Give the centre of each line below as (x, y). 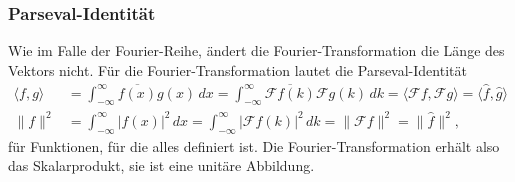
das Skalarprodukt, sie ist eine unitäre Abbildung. (161, 165)
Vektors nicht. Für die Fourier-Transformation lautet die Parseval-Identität (237, 69)
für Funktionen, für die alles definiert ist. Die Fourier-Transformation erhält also (254, 145)
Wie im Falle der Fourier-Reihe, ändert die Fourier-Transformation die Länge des (256, 50)
